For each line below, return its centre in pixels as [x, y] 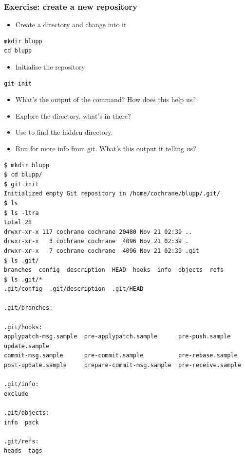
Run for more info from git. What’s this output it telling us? [106, 148]
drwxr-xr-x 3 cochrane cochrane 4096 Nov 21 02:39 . [96, 241]
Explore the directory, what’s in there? [73, 115]
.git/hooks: [23, 327]
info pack [21, 422]
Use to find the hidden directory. [64, 132]
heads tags [23, 451]
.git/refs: [21, 441]
